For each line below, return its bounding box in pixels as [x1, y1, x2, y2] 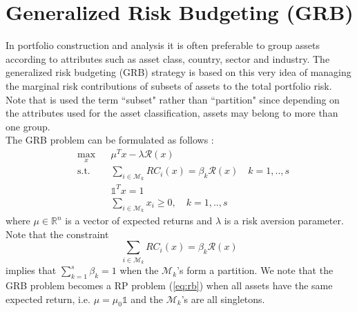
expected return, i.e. [6, 291, 90, 306]
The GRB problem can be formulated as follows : [6, 133, 214, 147]
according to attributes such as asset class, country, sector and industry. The [6, 51, 330, 66]
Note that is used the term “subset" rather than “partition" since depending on [6, 92, 340, 106]
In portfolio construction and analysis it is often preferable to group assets [6, 38, 320, 52]
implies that [6, 263, 57, 277]
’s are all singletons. [181, 291, 265, 306]
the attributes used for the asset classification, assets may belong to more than [6, 106, 338, 120]
